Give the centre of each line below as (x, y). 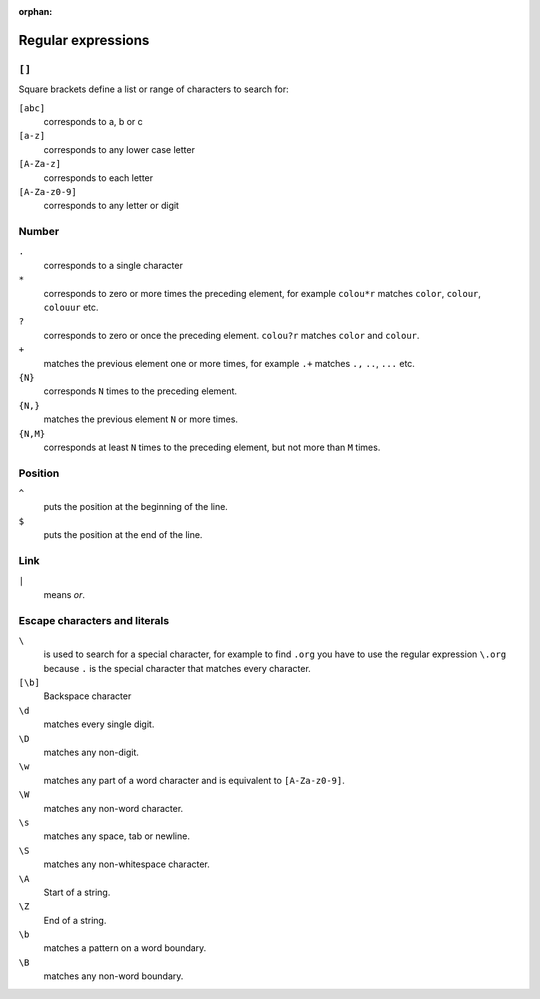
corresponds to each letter (98, 177)
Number (39, 232)
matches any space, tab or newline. (116, 836)
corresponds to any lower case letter (119, 149)
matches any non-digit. (91, 752)
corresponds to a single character (113, 265)
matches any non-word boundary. (113, 976)
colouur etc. (71, 307)
